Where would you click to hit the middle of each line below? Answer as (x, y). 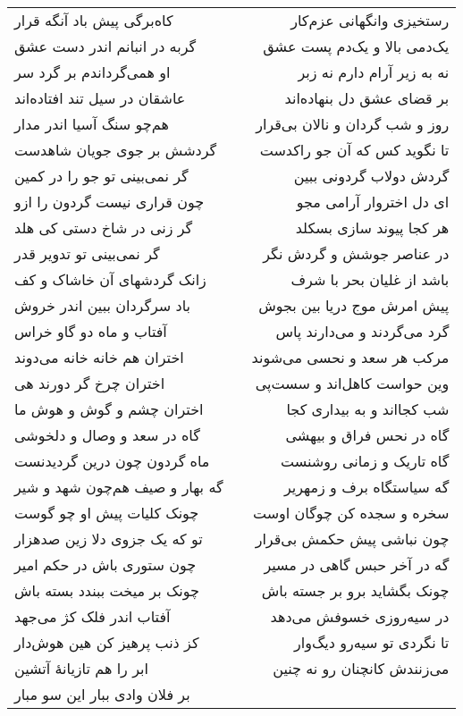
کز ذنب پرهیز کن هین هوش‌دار (107, 642)
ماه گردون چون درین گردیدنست (112, 461)
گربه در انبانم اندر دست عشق (105, 46)
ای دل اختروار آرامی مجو (373, 202)
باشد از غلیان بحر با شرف (370, 279)
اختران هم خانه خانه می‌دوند (99, 357)
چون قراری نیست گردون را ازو (109, 202)
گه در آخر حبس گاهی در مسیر (357, 564)
